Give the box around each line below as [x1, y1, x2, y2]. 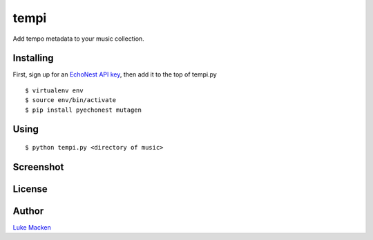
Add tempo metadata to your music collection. [12, 34, 144, 43]
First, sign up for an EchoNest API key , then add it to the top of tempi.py [12, 70, 217, 79]
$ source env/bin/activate [25, 97, 117, 104]
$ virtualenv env [25, 86, 84, 94]
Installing [12, 52, 55, 64]
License [12, 183, 48, 194]
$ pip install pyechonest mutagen [25, 106, 142, 114]
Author [12, 205, 44, 217]
